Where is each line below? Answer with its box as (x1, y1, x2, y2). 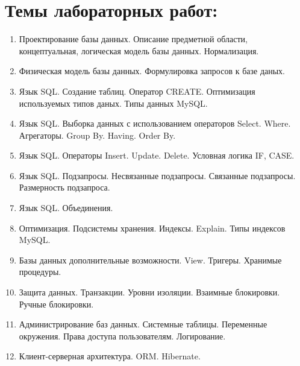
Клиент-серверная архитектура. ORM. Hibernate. (19, 350, 201, 362)
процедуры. (19, 265, 61, 278)
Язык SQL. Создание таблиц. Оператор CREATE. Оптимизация (19, 84, 255, 97)
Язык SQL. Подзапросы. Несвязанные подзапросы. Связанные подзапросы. (19, 169, 296, 181)
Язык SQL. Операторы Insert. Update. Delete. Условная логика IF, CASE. (19, 149, 295, 162)
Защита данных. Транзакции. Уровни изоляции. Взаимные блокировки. (19, 286, 280, 298)
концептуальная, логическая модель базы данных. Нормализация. (19, 44, 259, 57)
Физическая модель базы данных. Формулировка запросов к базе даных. (19, 65, 286, 77)
